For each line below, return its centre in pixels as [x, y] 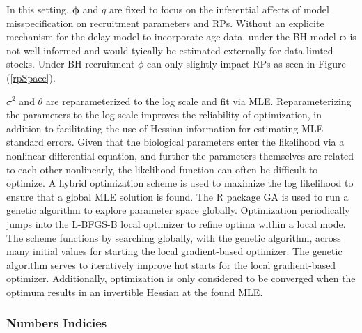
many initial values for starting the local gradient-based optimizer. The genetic [174, 251]
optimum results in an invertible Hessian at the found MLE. [135, 292]
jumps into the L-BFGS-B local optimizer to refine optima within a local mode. [176, 223]
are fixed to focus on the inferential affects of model [219, 9]
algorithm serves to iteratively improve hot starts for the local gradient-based [171, 264]
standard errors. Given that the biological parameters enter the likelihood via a [175, 142]
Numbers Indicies [57, 323]
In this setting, [38, 9]
